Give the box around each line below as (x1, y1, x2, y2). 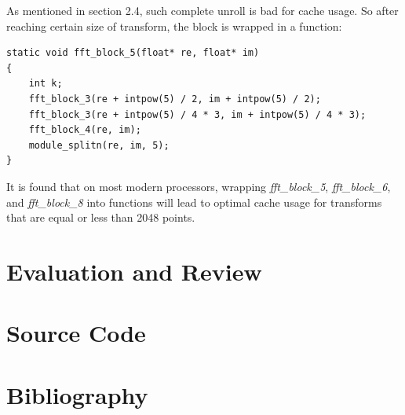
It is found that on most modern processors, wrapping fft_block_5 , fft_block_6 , (6, 178, 391, 194)
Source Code (6, 317, 146, 349)
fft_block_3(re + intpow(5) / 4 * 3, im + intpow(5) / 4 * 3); (28, 108, 367, 120)
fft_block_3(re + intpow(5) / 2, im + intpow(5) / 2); (28, 93, 321, 105)
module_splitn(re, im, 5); (28, 139, 170, 151)
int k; (28, 78, 63, 90)
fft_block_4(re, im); (28, 124, 141, 136)
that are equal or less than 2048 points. (6, 209, 195, 226)
